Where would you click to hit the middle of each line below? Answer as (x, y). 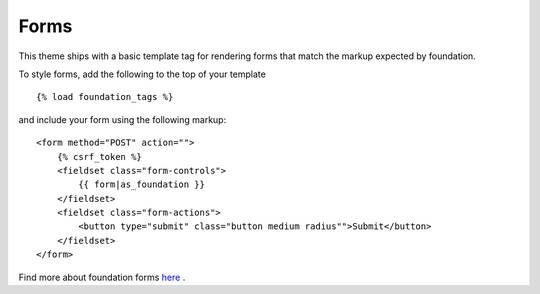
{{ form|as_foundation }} (141, 184)
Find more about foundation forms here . (102, 277)
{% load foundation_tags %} (105, 97)
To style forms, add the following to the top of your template (142, 74)
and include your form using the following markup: (122, 119)
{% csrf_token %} (99, 156)
